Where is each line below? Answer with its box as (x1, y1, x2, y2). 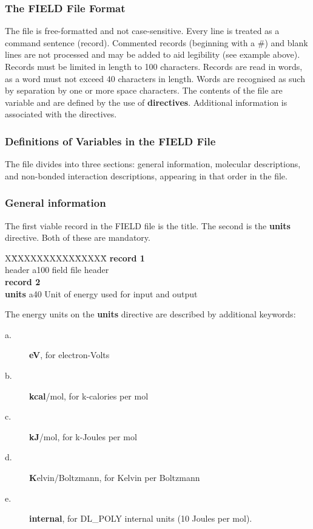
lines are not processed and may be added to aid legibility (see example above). (5, 48, 300, 61)
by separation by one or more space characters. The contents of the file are (5, 84, 283, 97)
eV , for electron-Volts (29, 348, 110, 361)
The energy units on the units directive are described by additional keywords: (5, 308, 296, 320)
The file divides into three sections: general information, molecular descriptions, (5, 157, 301, 170)
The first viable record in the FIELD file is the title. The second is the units (5, 219, 291, 232)
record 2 (5, 275, 41, 288)
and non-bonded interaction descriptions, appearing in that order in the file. (5, 169, 288, 182)
